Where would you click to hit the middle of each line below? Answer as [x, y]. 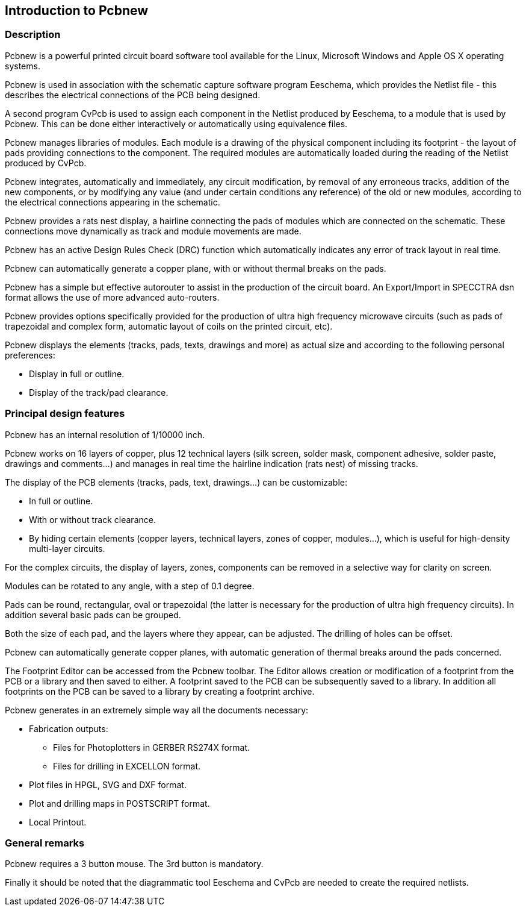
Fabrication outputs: [69, 728]
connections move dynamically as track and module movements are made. [153, 231]
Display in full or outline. [77, 374]
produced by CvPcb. [46, 163]
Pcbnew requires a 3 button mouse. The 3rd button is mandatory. [134, 864]
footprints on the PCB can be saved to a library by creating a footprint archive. [160, 691]
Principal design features [65, 414]
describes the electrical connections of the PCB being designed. [133, 95]
